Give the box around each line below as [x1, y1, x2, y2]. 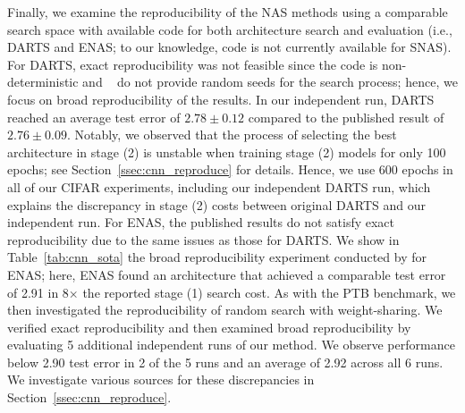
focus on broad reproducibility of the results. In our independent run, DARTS [7, 89, 435, 108]
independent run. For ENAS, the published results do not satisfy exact [7, 213, 395, 232]
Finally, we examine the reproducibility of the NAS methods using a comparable [7, 3, 448, 21]
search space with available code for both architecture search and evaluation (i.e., [7, 20, 452, 38]
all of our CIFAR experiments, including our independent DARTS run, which [7, 177, 431, 196]
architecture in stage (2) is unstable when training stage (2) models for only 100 [7, 142, 446, 161]
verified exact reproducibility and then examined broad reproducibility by [7, 317, 411, 336]
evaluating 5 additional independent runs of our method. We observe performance [7, 335, 455, 354]
